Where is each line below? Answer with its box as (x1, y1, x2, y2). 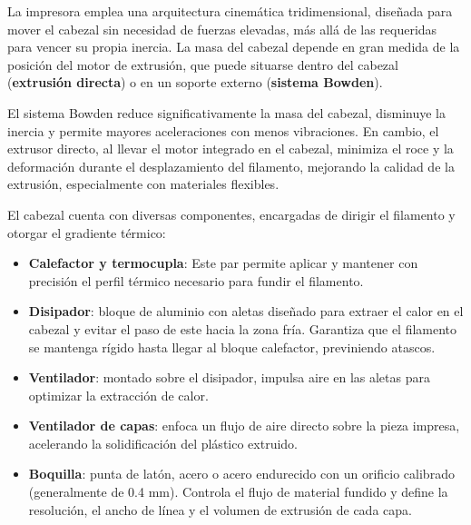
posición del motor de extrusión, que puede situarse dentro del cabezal (7, 54, 398, 74)
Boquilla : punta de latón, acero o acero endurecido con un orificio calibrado (28, 464, 455, 483)
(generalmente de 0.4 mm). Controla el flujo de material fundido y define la (28, 482, 448, 501)
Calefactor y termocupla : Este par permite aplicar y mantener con (28, 253, 418, 272)
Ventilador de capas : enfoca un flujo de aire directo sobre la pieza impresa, (28, 416, 460, 435)
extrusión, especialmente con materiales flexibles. (7, 174, 280, 193)
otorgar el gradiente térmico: (7, 223, 166, 242)
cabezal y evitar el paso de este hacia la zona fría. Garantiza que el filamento (28, 319, 457, 338)
